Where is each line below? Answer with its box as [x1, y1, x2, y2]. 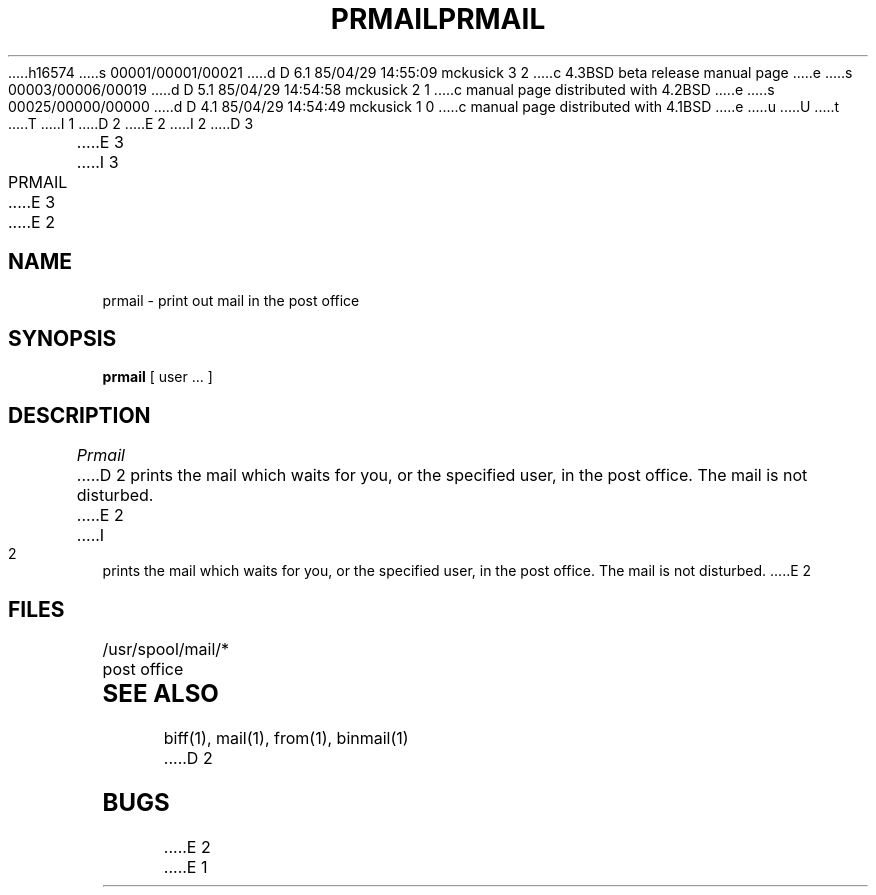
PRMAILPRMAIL [330, 2, 546, 36]
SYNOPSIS [8, 326, 117, 352]
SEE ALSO [102, 679, 219, 709]
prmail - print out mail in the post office [102, 291, 360, 309]
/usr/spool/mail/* [102, 639, 230, 660]
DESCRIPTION [8, 402, 151, 428]
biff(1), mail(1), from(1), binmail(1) [163, 728, 409, 749]
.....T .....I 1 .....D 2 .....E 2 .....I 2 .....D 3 [8, 114, 254, 132]
